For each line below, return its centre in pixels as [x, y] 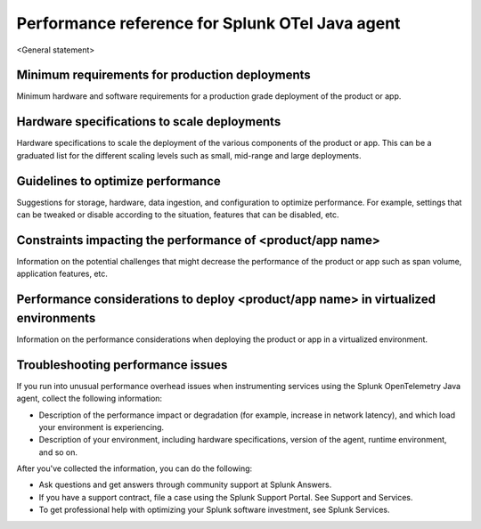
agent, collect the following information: [90, 399]
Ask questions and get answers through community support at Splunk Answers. [185, 484]
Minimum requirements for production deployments [163, 75]
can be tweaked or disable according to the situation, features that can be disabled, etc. [178, 215]
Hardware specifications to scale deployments [149, 122]
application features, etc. [62, 274]
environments [56, 317]
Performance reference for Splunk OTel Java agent [208, 23]
